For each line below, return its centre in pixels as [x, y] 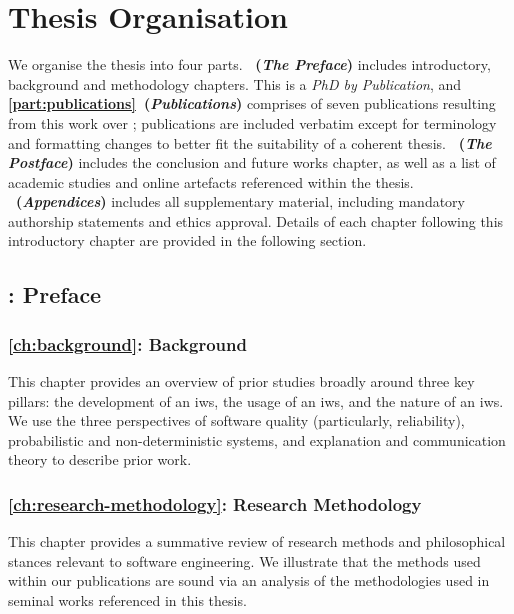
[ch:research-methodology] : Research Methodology [215, 503]
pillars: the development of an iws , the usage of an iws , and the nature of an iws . [256, 400]
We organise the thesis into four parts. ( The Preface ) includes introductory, [249, 64]
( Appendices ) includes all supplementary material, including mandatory [240, 201]
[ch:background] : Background [127, 343]
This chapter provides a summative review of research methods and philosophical [257, 541]
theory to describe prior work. [100, 459]
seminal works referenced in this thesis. [127, 600]
